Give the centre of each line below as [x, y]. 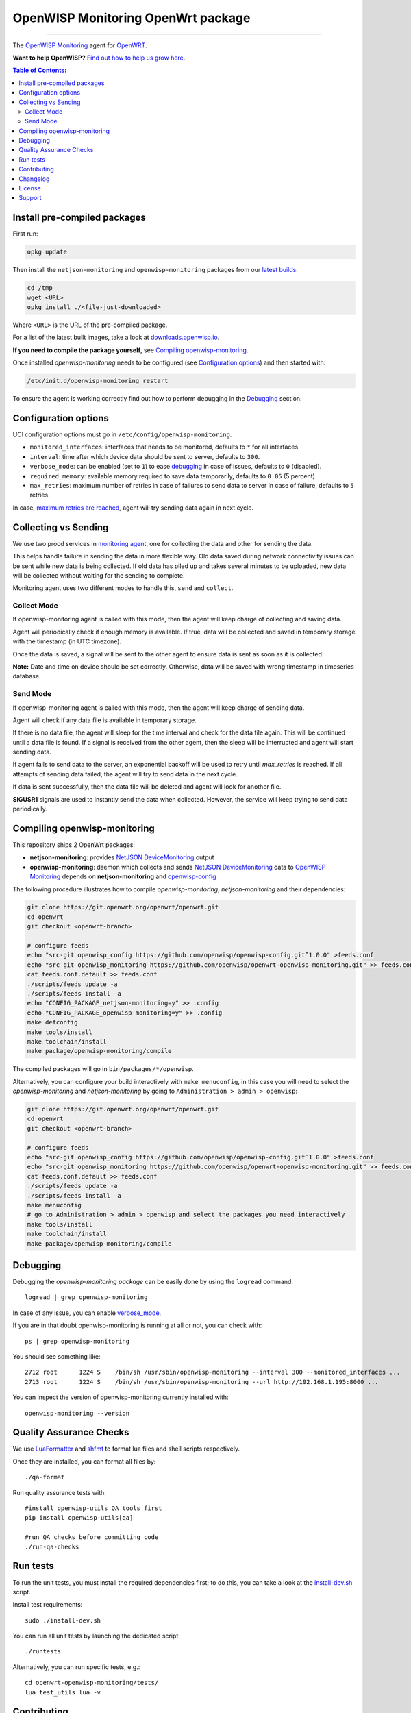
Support [30, 198]
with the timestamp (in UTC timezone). [67, 641]
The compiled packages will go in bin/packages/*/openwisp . [103, 1069]
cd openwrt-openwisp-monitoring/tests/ [92, 1683]
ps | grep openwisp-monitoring [77, 1341]
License [30, 188]
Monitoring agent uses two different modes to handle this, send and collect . [123, 588]
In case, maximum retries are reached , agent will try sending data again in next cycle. [133, 508]
